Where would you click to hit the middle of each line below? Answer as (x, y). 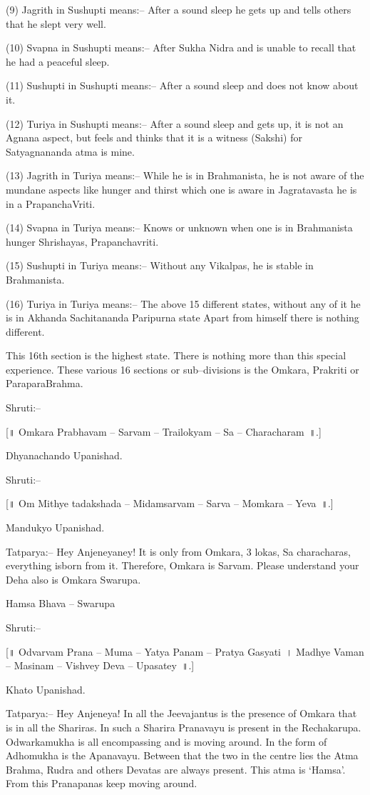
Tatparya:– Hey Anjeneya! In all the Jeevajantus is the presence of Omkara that (181, 713)
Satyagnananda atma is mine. (70, 151)
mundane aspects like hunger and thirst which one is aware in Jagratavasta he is (181, 189)
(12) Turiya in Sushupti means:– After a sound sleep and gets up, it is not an (175, 123)
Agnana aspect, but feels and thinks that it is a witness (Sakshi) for (154, 137)
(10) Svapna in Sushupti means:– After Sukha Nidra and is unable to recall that (181, 47)
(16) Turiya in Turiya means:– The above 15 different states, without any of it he (183, 303)
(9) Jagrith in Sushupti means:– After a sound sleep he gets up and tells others (179, 9)
